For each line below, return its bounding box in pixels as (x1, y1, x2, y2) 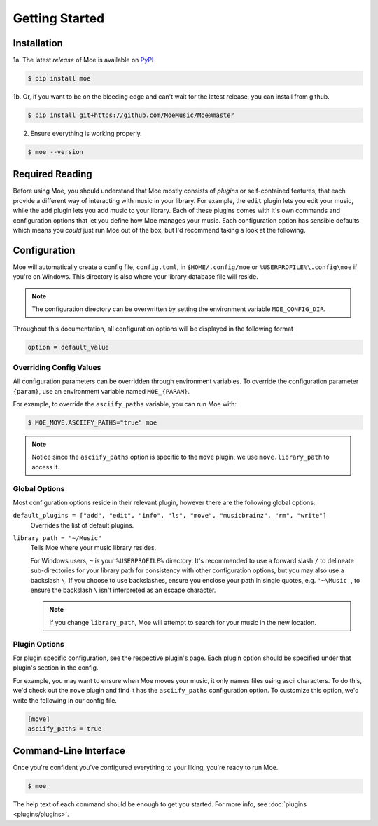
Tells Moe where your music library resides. (30, 544, 157, 552)
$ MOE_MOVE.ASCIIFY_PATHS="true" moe (27, 419, 157, 427)
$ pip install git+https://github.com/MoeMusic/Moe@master (27, 111, 234, 119)
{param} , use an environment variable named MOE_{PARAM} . (13, 387, 190, 395)
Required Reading (13, 168, 92, 180)
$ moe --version (27, 148, 84, 156)
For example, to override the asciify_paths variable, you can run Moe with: (13, 400, 237, 408)
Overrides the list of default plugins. (30, 521, 134, 529)
